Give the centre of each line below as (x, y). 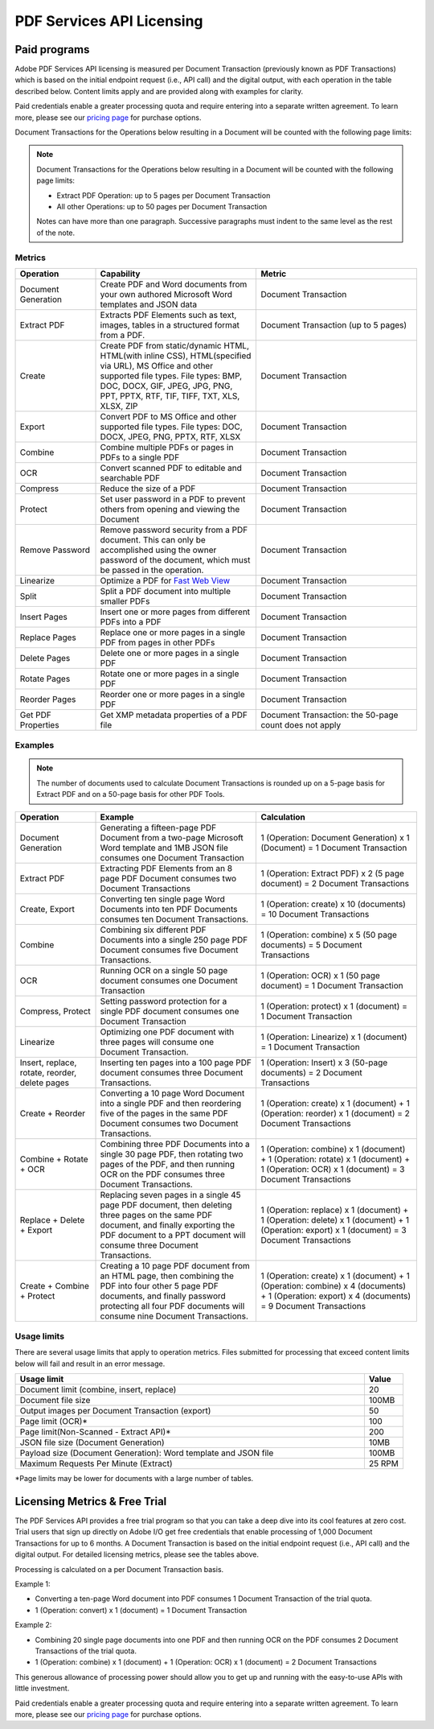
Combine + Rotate (54, 1159)
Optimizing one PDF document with (167, 1032)
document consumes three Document (172, 1072)
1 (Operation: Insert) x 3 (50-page (324, 1063)
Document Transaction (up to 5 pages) (334, 324)
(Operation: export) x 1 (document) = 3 (334, 1230)
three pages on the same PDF (156, 1215)
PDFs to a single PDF (140, 457)
